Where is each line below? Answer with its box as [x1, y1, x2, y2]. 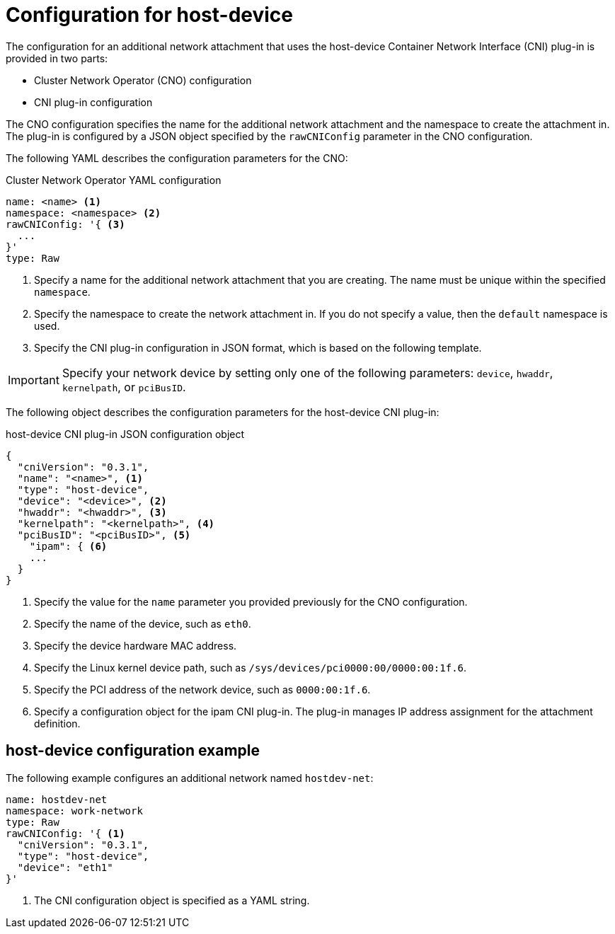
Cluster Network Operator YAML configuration [6, 173, 222, 186]
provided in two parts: [6, 52, 108, 64]
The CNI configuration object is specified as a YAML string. [34, 894, 310, 906]
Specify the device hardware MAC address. [34, 639, 237, 652]
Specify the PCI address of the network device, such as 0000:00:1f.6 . [34, 683, 371, 696]
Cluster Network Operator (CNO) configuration [34, 74, 252, 86]
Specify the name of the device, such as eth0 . [34, 617, 251, 630]
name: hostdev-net [6, 793, 108, 805]
